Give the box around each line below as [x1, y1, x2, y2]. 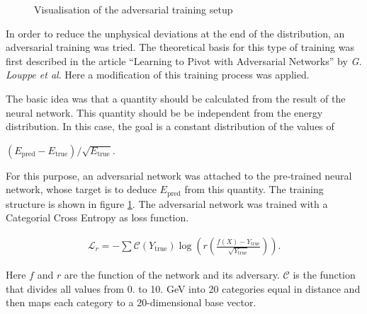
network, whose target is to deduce [6, 182, 157, 197]
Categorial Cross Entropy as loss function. [6, 210, 189, 225]
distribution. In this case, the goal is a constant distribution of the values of [6, 119, 334, 134]
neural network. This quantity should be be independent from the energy [6, 105, 323, 120]
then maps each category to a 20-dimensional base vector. [6, 295, 256, 310]
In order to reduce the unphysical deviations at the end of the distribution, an [6, 25, 345, 40]
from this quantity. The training [184, 182, 324, 197]
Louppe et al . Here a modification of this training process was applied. [6, 67, 310, 82]
